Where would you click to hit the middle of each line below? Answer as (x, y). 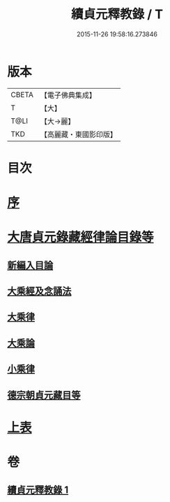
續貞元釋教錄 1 (38, 490)
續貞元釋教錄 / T (117, 14)
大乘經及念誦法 (39, 291)
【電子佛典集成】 (68, 95)
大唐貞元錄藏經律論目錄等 (81, 237)
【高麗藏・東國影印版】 (78, 134)
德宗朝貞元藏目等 (44, 395)
